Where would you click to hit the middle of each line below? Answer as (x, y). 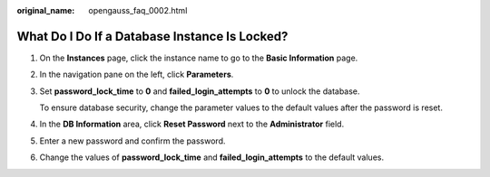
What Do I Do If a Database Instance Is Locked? (152, 36)
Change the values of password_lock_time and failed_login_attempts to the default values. (212, 157)
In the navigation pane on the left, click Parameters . (137, 75)
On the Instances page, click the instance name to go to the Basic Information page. (199, 58)
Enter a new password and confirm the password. (132, 141)
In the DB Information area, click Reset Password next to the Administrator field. (192, 124)
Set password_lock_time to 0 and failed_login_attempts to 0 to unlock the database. (200, 91)
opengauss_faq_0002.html (138, 10)
